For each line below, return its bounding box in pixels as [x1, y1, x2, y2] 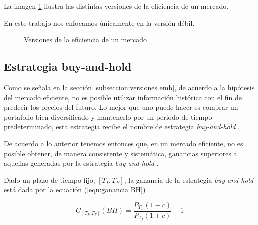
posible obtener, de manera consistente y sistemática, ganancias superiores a [4, 148, 237, 158]
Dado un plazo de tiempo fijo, [4, 174, 95, 185]
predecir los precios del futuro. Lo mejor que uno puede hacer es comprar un [4, 102, 238, 112]
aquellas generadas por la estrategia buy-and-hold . [4, 158, 159, 168]
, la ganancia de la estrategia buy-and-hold [124, 174, 254, 185]
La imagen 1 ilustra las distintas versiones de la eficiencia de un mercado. [4, 1, 229, 11]
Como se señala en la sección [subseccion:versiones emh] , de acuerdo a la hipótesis [4, 82, 255, 92]
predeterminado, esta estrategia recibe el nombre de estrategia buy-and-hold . [4, 121, 240, 132]
